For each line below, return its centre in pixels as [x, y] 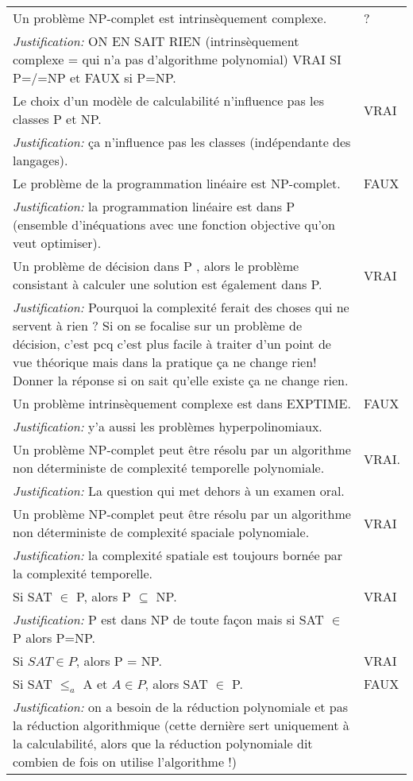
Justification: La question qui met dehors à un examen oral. [179, 491]
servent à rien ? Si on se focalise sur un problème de [158, 325]
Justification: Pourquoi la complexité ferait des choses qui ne [181, 307]
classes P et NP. [57, 119]
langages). [41, 160]
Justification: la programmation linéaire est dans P [154, 206]
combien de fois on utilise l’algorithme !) [125, 762]
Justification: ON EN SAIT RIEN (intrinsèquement [156, 41]
